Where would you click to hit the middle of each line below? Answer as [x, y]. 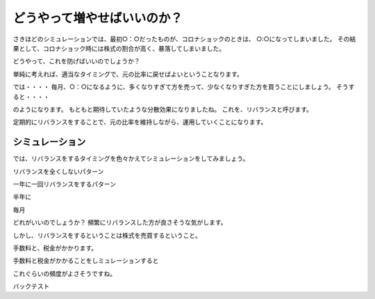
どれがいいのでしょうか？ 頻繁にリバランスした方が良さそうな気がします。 [120, 223]
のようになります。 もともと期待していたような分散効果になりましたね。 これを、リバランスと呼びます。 [162, 109]
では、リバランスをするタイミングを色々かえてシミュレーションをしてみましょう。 [131, 159]
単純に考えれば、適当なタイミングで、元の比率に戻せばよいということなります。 [128, 74]
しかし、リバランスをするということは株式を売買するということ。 [107, 235]
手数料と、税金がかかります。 [55, 248]
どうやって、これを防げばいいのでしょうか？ [76, 61]
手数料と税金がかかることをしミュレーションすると [86, 261]
